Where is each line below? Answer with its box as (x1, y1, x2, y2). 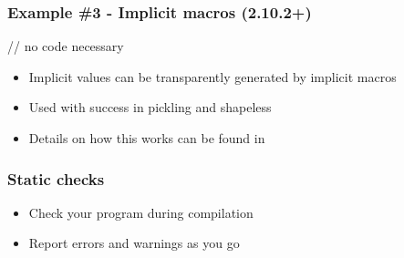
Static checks (7, 167, 105, 190)
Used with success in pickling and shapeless (28, 98, 272, 117)
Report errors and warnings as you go (28, 233, 240, 253)
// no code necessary (7, 36, 124, 56)
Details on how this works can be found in (28, 129, 265, 147)
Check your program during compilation (28, 202, 254, 222)
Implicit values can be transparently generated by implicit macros (28, 67, 397, 86)
